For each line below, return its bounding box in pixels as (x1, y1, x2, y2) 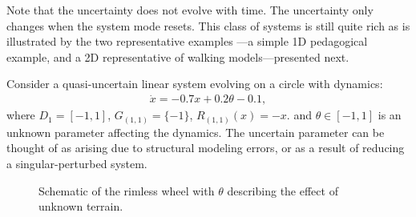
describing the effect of (227, 182, 338, 199)
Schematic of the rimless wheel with (38, 182, 215, 199)
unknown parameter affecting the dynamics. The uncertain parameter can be (6, 123, 385, 140)
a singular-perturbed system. (6, 155, 147, 171)
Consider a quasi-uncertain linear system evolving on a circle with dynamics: (6, 75, 383, 92)
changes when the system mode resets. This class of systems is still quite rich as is (6, 17, 410, 34)
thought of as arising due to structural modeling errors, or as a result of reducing (6, 139, 405, 156)
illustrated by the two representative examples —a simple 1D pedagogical (6, 33, 368, 50)
